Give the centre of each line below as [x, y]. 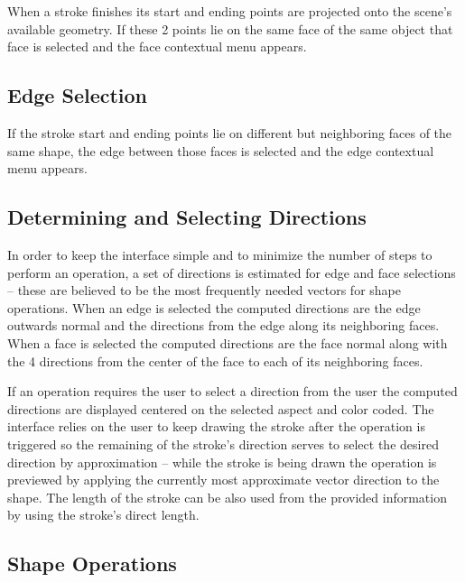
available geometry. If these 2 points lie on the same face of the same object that [230, 28]
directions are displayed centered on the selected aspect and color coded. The [221, 408]
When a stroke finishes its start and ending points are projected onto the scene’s [230, 11]
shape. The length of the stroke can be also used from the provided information [227, 497]
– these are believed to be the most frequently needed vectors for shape [204, 290]
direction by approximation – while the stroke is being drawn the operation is [222, 462]
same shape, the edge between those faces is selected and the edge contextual [221, 150]
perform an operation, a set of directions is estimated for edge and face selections [232, 272]
